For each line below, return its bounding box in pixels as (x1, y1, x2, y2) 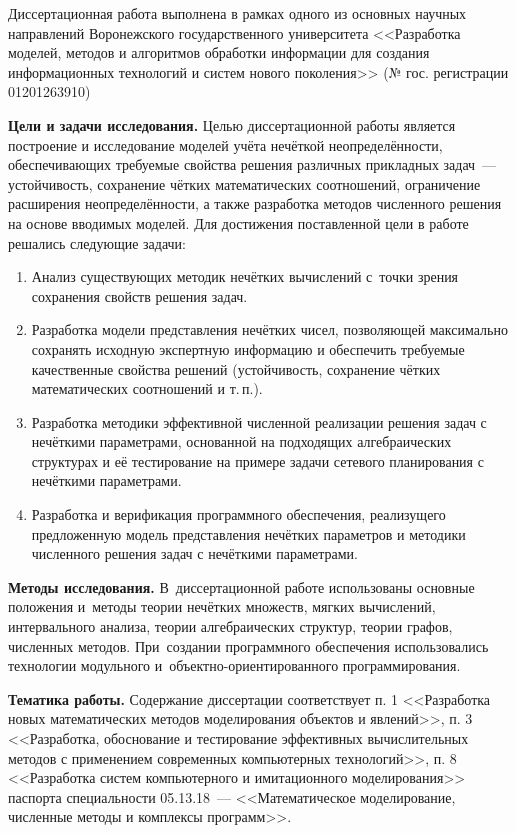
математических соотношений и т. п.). (31, 378, 263, 399)
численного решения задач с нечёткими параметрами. (31, 543, 358, 564)
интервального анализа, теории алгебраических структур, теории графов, (8, 616, 453, 637)
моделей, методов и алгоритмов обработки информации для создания (8, 42, 430, 63)
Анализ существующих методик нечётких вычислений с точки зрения (31, 266, 459, 287)
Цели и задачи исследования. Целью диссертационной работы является (8, 114, 456, 135)
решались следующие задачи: (8, 232, 186, 253)
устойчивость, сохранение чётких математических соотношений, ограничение (8, 173, 481, 194)
